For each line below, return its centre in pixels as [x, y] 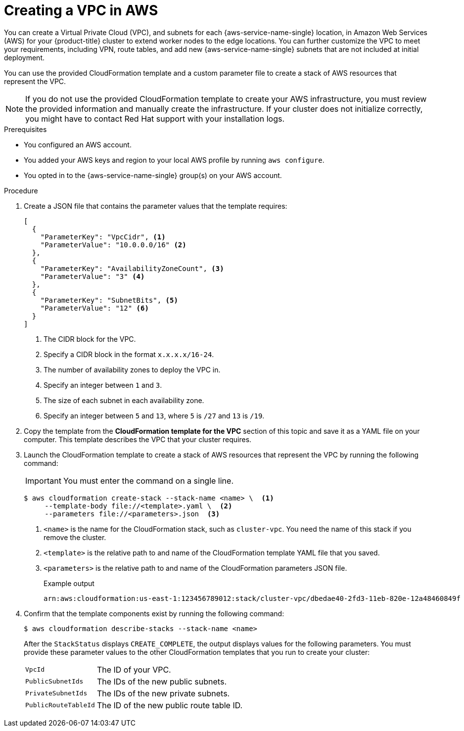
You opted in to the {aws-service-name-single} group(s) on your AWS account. [153, 175]
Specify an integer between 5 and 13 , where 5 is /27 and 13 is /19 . [154, 415]
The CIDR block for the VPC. [90, 339]
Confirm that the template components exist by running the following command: [154, 613]
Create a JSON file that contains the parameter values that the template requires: [156, 206]
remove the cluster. [75, 537]
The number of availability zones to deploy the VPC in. [132, 369]
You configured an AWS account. [78, 144]
